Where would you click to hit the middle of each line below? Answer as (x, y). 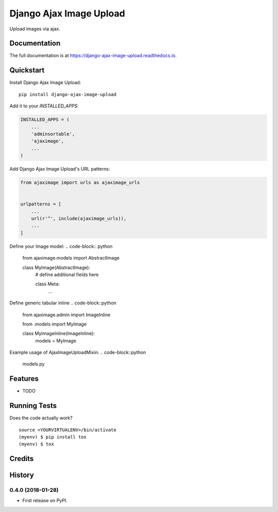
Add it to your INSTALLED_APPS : (44, 106)
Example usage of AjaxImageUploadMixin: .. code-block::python (78, 353)
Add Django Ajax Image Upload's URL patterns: (60, 169)
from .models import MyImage (55, 324)
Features (24, 379)
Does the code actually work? (41, 418)
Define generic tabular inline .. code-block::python (63, 303)
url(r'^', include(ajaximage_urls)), (79, 218)
